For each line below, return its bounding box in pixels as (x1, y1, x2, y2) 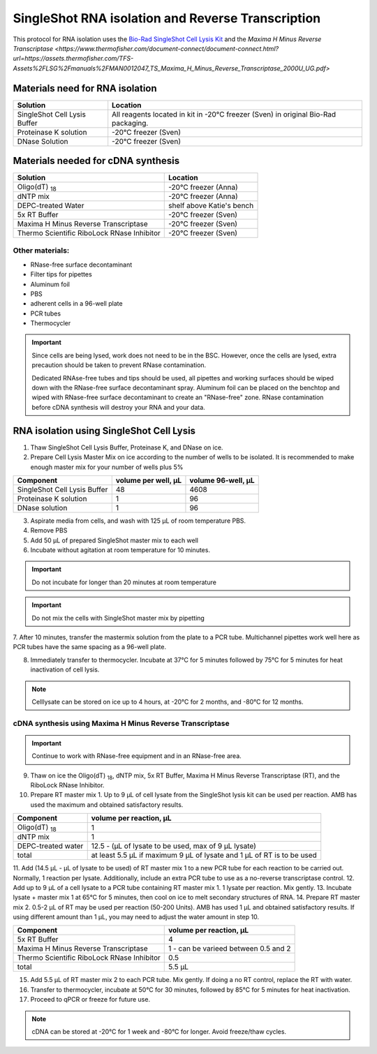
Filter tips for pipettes (30, 270, 92, 279)
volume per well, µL (115, 475, 182, 485)
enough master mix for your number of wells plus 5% (30, 463, 184, 471)
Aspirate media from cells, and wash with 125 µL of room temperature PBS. (30, 517, 246, 525)
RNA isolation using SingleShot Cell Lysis (13, 424, 195, 436)
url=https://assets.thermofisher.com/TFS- (13, 54, 134, 63)
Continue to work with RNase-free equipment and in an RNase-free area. (31, 752, 242, 760)
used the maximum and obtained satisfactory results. (30, 800, 184, 809)
